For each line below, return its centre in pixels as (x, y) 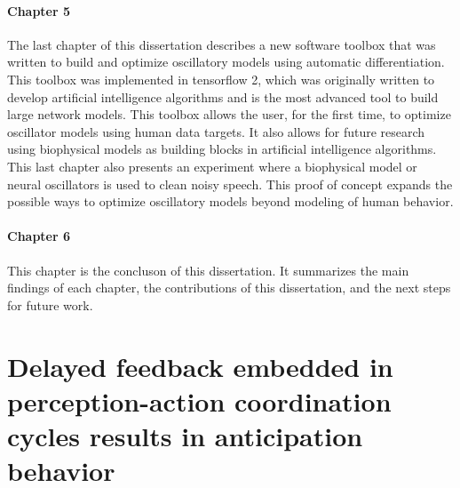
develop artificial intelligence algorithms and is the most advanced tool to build (223, 96)
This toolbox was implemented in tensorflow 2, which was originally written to (221, 79)
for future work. (50, 304)
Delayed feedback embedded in (200, 366)
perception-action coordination (199, 400)
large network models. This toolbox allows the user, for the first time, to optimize (229, 114)
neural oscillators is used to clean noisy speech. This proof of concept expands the (230, 184)
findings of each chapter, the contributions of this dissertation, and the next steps (229, 288)
